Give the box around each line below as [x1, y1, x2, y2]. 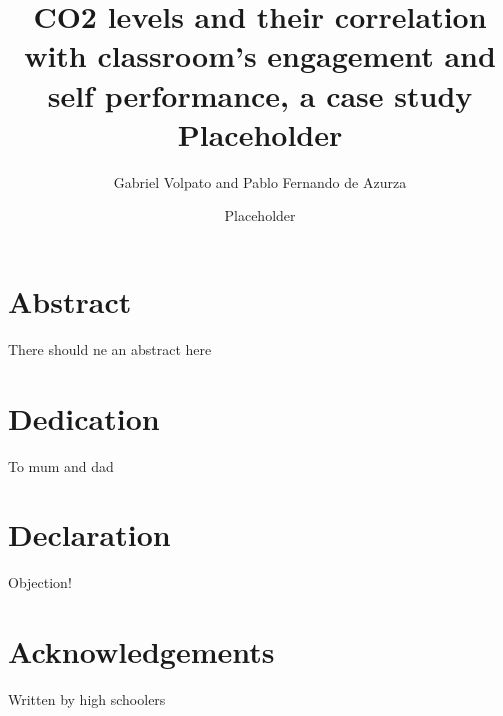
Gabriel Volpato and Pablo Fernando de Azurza [113, 171, 407, 192]
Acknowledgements [8, 631, 275, 672]
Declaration [8, 514, 171, 555]
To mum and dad [8, 455, 114, 476]
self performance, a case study [47, 74, 473, 115]
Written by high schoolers [8, 688, 166, 709]
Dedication [8, 397, 160, 438]
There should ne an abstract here [8, 338, 212, 359]
